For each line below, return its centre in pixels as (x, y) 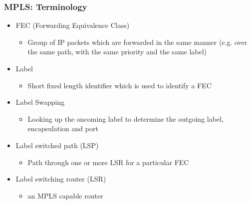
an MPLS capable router (65, 195)
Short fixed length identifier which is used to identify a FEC (120, 85)
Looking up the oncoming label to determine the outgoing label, (125, 118)
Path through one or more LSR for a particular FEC (108, 162)
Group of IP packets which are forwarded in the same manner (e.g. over (137, 42)
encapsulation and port (63, 128)
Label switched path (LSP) (57, 145)
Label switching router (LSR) (61, 179)
